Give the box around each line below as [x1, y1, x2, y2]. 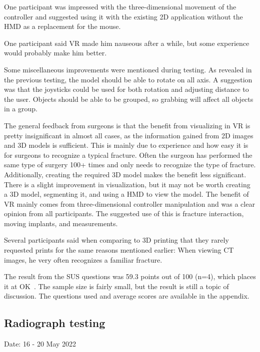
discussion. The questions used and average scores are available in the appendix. [4, 291, 249, 301]
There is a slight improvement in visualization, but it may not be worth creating [4, 179, 250, 189]
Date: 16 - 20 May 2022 [4, 339, 76, 349]
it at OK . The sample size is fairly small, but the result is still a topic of [4, 281, 229, 291]
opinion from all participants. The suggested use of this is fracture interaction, [4, 208, 244, 219]
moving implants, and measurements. [4, 218, 118, 228]
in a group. [4, 103, 37, 114]
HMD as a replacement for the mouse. [4, 21, 121, 31]
